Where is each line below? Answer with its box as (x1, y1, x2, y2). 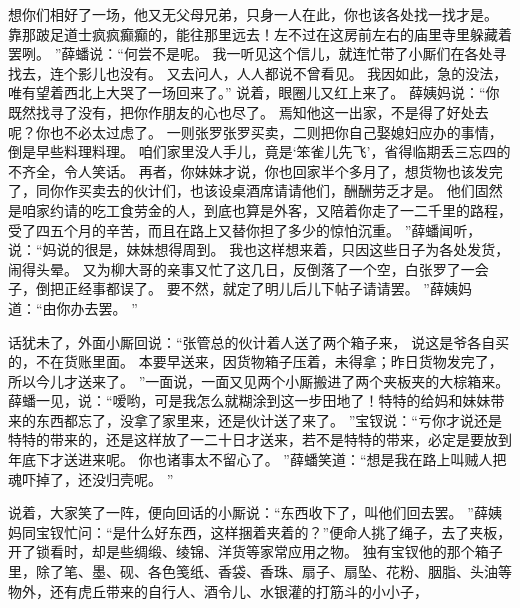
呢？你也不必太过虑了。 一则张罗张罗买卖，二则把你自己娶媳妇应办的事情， (8, 121, 503, 142)
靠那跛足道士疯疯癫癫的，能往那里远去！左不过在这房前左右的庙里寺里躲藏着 (8, 23, 512, 44)
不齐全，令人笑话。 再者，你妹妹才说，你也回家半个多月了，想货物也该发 (8, 160, 489, 181)
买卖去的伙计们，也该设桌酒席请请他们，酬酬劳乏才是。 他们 (77, 180, 475, 201)
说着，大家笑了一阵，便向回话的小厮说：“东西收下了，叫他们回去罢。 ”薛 (8, 502, 488, 523)
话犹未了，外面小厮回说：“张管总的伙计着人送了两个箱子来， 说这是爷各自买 (8, 331, 510, 352)
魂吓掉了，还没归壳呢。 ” (8, 468, 174, 489)
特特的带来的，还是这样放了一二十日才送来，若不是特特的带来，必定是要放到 (8, 429, 512, 450)
